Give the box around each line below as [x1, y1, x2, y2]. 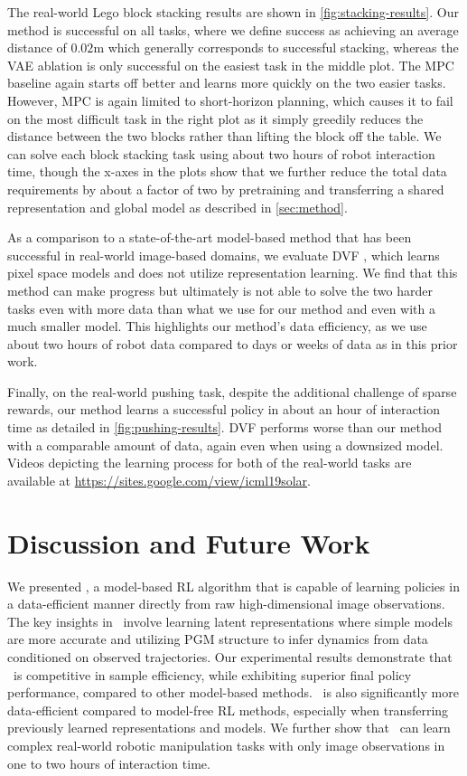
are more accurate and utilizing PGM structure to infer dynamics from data [7, 629, 428, 648]
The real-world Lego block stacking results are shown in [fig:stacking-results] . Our [7, 3, 459, 21]
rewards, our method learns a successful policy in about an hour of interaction [7, 400, 440, 419]
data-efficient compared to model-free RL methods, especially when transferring [7, 700, 449, 719]
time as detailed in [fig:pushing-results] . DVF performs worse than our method [7, 418, 442, 437]
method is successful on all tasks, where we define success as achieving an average [7, 20, 459, 39]
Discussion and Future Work [7, 524, 370, 561]
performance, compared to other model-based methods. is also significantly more [7, 683, 459, 702]
